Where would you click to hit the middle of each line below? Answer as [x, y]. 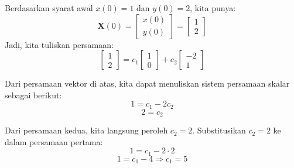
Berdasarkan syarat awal [49, 8]
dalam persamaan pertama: [54, 141]
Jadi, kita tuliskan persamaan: [59, 44]
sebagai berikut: [33, 95]
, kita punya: [213, 8]
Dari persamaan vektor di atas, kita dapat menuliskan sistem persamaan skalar [147, 83]
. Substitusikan [219, 130]
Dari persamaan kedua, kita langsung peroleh [86, 130]
